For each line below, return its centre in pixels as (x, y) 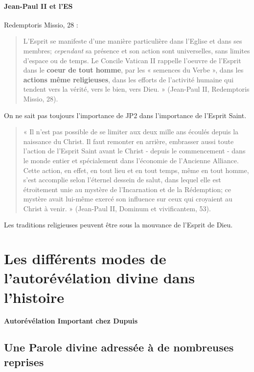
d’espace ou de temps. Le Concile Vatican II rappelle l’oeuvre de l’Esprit (132, 60)
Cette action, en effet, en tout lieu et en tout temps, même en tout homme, (136, 170)
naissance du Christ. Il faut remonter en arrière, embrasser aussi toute (128, 141)
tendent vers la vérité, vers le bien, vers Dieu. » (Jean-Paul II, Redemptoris (136, 89)
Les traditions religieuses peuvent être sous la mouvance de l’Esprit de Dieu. (118, 225)
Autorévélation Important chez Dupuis (71, 321)
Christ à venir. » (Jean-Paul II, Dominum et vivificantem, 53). (117, 208)
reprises (24, 361)
